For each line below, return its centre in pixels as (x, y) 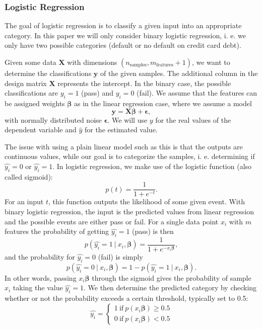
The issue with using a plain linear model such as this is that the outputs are (124, 146)
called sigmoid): (29, 176)
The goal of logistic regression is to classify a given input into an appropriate (123, 25)
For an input (24, 201)
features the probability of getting (57, 231)
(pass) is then (153, 231)
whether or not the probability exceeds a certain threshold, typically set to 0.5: (126, 298)
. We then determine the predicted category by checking (170, 287)
